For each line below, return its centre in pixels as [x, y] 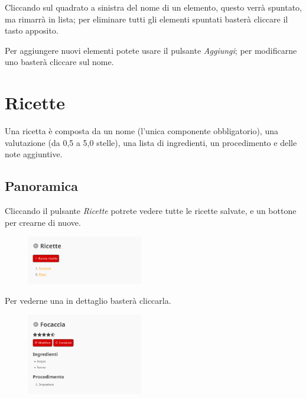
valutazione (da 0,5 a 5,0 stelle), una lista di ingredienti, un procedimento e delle [151, 142]
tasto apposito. [32, 30]
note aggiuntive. [34, 154]
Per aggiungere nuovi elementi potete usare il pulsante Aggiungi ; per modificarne [151, 50]
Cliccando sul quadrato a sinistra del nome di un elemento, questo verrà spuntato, [153, 7]
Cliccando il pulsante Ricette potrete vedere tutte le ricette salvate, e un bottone [151, 211]
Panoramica [42, 186]
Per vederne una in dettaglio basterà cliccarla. [88, 301]
